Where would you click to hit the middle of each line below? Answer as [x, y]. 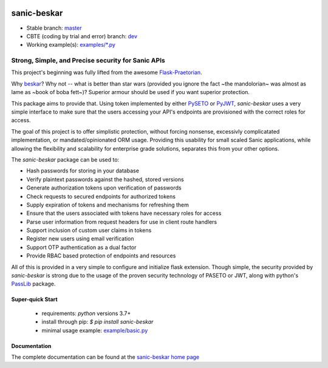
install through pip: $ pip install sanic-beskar [97, 322]
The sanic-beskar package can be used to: [65, 159]
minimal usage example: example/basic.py [95, 330]
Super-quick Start [34, 299]
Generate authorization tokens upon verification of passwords [104, 188]
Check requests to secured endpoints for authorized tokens [101, 196]
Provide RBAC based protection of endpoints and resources [101, 256]
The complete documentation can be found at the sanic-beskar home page [105, 357]
